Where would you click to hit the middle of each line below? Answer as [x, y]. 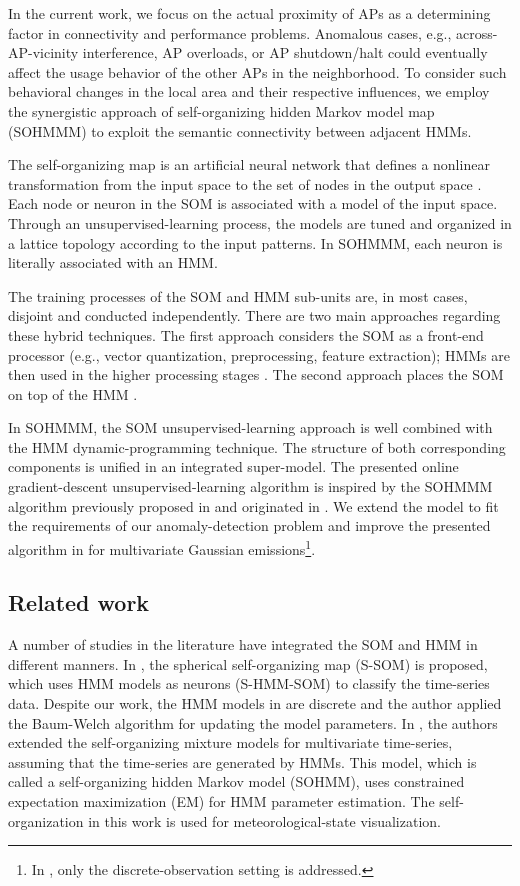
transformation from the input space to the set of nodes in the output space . [245, 183]
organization [46, 820]
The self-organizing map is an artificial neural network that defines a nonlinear [249, 164]
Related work [79, 602]
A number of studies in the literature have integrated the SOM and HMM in [243, 644]
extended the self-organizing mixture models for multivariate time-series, [230, 742]
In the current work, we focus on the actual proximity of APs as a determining [249, 13]
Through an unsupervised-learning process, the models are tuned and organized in [260, 222]
